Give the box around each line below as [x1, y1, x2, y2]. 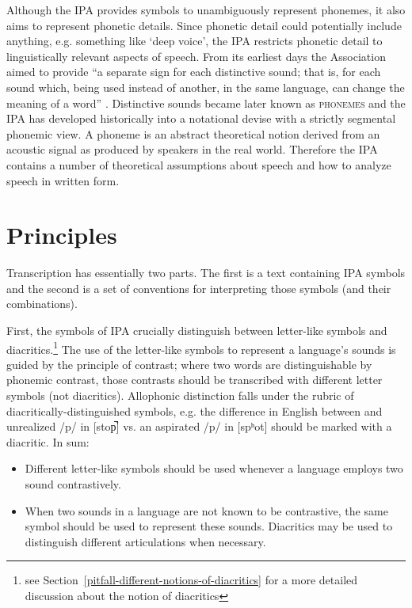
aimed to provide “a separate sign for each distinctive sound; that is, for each [6, 63, 381, 80]
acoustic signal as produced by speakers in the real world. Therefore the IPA [6, 141, 378, 158]
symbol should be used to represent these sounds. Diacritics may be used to [25, 518, 393, 534]
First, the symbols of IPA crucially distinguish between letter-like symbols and [6, 322, 387, 339]
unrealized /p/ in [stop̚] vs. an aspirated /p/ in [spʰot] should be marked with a [6, 418, 392, 435]
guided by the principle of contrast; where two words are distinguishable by [6, 355, 372, 372]
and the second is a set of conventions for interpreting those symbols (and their [6, 279, 391, 296]
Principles [6, 218, 117, 251]
